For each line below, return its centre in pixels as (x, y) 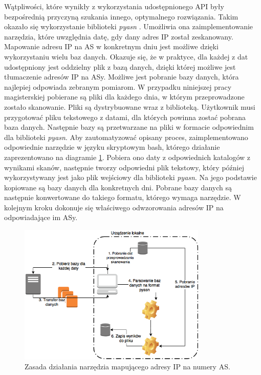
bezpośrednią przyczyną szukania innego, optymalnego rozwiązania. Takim (121, 16)
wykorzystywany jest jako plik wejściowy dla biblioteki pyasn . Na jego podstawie (130, 177)
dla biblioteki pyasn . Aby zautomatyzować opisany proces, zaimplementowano (126, 137)
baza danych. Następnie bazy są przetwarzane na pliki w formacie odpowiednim (129, 127)
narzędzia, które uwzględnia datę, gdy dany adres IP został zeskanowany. (119, 36)
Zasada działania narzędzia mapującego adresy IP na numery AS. (127, 367)
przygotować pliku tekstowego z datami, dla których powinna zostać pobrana (125, 117)
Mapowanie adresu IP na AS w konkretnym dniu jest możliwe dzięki (111, 46)
